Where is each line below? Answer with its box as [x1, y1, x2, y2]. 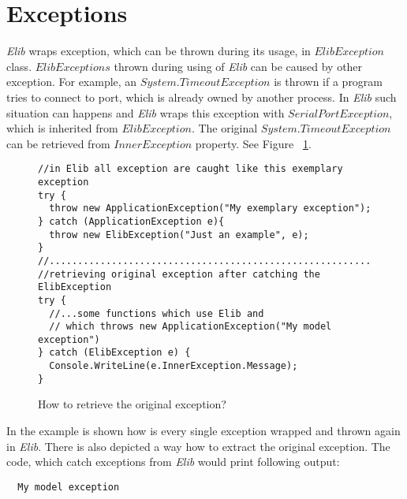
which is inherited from [6, 120, 118, 136]
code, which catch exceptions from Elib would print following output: [6, 453, 340, 470]
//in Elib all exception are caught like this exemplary [38, 163, 343, 175]
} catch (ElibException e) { [38, 347, 191, 359]
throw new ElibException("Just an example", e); [49, 229, 309, 240]
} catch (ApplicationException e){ [38, 215, 225, 227]
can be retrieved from [6, 135, 110, 151]
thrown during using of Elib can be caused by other [114, 58, 363, 74]
